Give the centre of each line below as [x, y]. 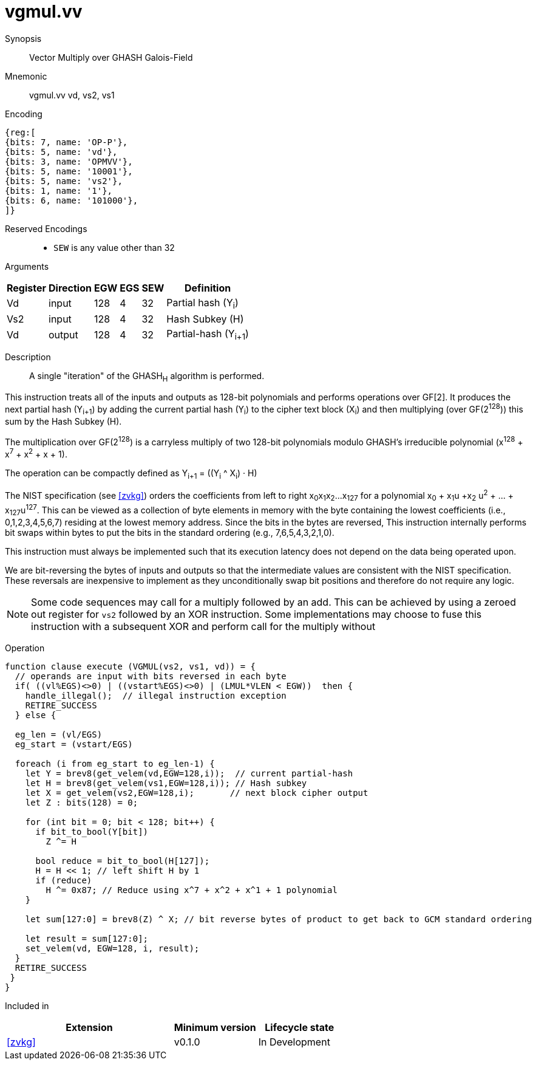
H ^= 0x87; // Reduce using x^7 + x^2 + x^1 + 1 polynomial [192, 890]
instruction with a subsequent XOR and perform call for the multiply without [203, 627]
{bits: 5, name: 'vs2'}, [64, 181]
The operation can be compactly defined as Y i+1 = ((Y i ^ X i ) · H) [131, 474]
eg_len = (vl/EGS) [59, 735]
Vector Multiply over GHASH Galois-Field [111, 57]
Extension [89, 1028]
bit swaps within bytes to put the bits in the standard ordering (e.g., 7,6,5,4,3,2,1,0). [170, 533]
